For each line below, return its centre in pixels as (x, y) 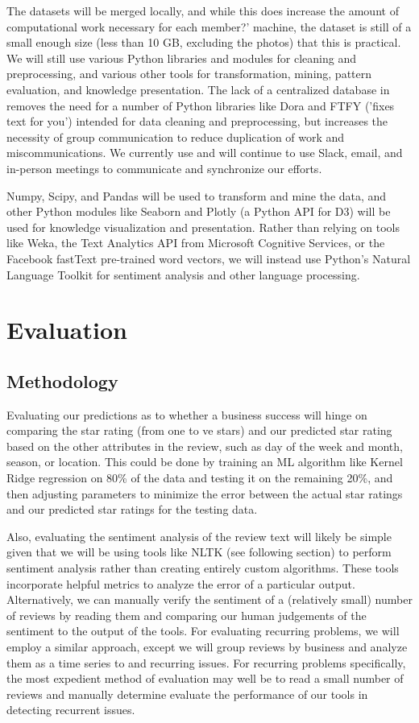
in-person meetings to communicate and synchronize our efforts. (164, 168)
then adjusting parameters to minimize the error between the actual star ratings (205, 493)
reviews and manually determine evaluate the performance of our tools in (187, 694)
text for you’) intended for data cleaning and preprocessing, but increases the (197, 121)
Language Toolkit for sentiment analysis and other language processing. (183, 274)
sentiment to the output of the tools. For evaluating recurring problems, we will (203, 631)
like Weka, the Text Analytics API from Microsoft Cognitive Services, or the (196, 243)
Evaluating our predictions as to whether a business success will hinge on (187, 414)
